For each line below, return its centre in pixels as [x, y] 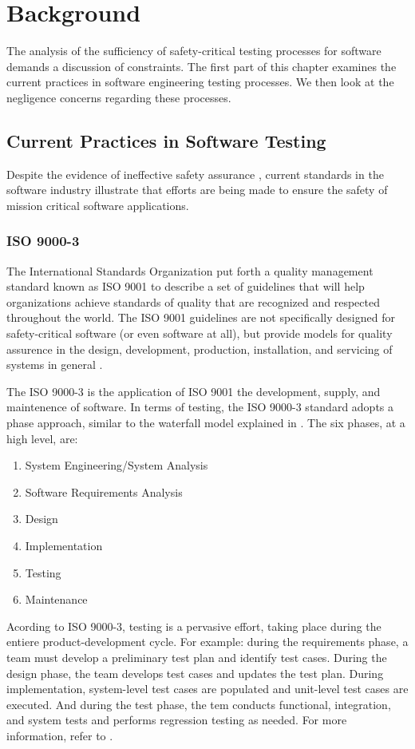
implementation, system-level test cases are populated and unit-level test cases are [207, 689]
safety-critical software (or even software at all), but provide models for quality [200, 333]
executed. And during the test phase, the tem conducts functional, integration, [199, 704]
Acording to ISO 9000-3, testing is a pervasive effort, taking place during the [194, 626]
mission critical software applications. [98, 205]
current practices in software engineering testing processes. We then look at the [200, 82]
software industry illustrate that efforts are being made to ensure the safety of [197, 190]
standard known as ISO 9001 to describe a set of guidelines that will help [186, 286]
